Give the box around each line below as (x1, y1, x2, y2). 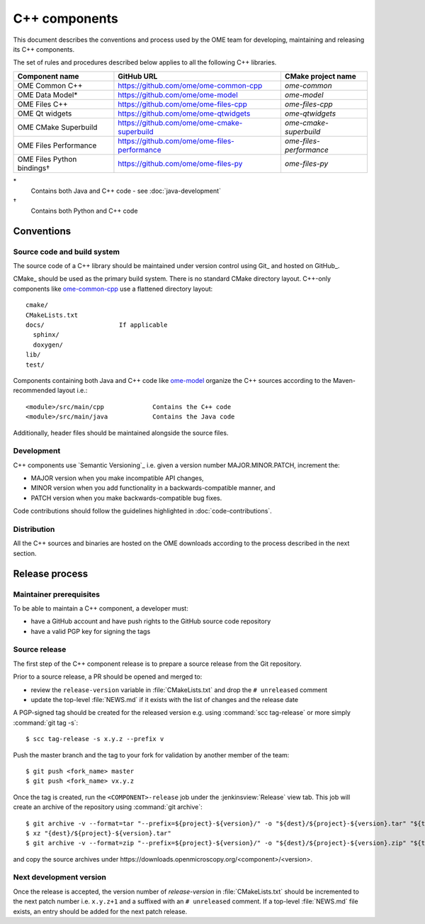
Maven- (333, 376, 356, 384)
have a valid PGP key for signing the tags (30, 627, 151, 635)
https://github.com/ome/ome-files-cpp (118, 99, 247, 109)
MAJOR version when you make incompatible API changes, (30, 474, 205, 482)
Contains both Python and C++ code (30, 206, 138, 215)
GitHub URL (118, 71, 158, 81)
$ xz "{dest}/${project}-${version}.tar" (25, 829, 171, 837)
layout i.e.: (57, 386, 88, 395)
